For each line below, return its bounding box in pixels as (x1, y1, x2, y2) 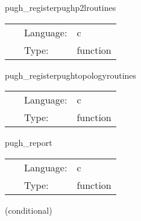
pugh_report (5, 136, 52, 149)
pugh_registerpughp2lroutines (5, 1, 116, 13)
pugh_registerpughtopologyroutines (5, 68, 137, 81)
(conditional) (5, 203, 52, 216)
